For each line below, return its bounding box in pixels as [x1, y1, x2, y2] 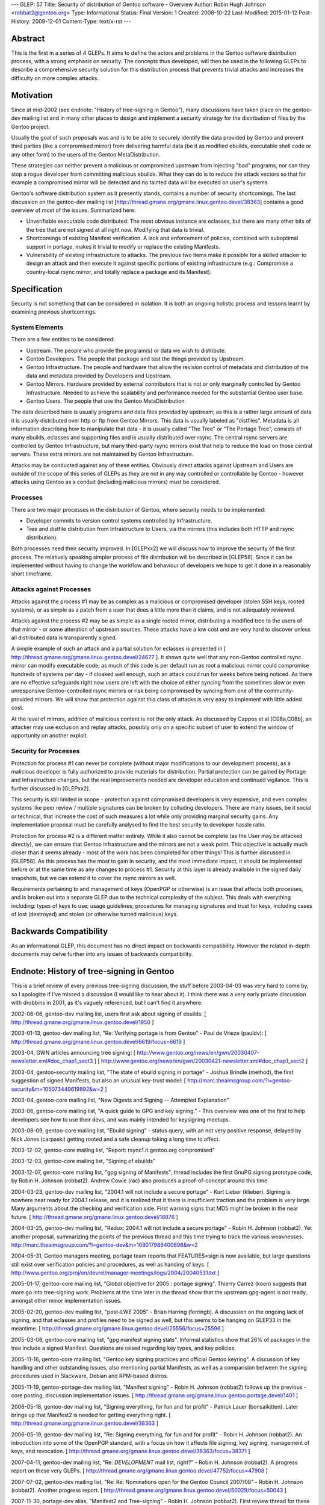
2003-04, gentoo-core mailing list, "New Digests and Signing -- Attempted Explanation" [11, 1096, 230, 1104]
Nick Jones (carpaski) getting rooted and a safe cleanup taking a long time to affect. [11, 1135, 220, 1143]
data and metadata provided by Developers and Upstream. [26, 372, 172, 379]
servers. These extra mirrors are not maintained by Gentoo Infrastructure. [11, 450, 194, 458]
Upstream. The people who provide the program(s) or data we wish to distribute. [26, 347, 226, 354]
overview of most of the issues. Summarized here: [11, 206, 136, 214]
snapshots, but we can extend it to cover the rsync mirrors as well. [11, 874, 176, 881]
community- [264, 687, 294, 695]
